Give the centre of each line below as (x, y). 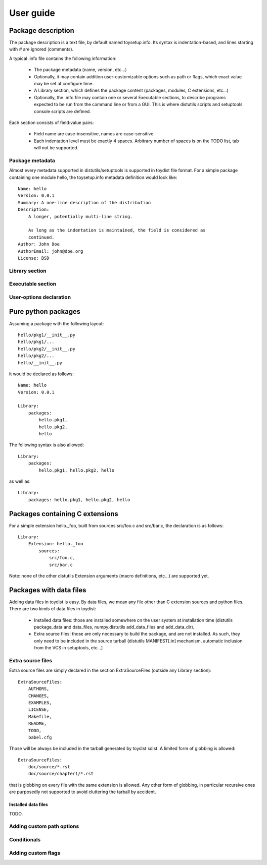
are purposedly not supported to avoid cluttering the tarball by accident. (83, 792)
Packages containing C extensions (64, 514)
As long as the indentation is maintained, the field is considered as (117, 230)
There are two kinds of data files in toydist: (53, 609)
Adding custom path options (44, 826)
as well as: (20, 481)
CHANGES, (39, 696)
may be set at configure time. (64, 84)
